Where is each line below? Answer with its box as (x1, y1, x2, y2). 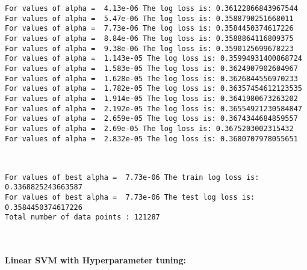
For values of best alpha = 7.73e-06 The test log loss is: (5, 193, 255, 202)
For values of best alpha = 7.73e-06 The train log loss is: (5, 173, 259, 182)
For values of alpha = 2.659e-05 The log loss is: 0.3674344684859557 (5, 114, 298, 123)
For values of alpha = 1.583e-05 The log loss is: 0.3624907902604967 (5, 64, 298, 73)
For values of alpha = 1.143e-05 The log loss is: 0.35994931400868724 (5, 54, 302, 63)
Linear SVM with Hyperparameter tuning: (5, 254, 186, 266)
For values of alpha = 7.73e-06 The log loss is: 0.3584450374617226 (5, 24, 294, 33)
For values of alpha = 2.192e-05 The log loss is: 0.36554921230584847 (5, 104, 302, 113)
